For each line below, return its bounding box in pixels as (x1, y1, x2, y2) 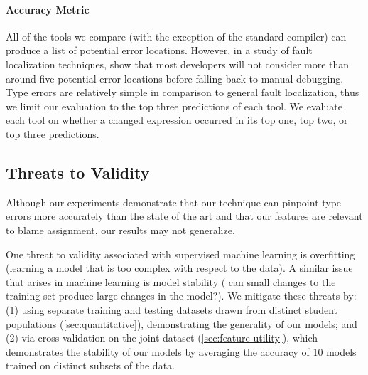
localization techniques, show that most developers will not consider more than (6, 56, 350, 71)
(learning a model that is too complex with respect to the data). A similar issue (6, 260, 353, 275)
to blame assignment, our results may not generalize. (6, 222, 235, 237)
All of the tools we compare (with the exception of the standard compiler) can (6, 28, 347, 43)
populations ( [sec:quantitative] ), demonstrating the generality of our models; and (6, 316, 357, 331)
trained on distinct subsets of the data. (6, 358, 175, 373)
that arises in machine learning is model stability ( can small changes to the (6, 274, 336, 289)
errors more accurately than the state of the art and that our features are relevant (6, 208, 363, 223)
